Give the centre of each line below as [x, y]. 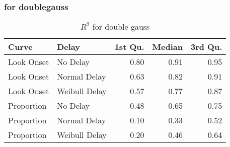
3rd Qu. [206, 47]
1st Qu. [129, 47]
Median [167, 47]
